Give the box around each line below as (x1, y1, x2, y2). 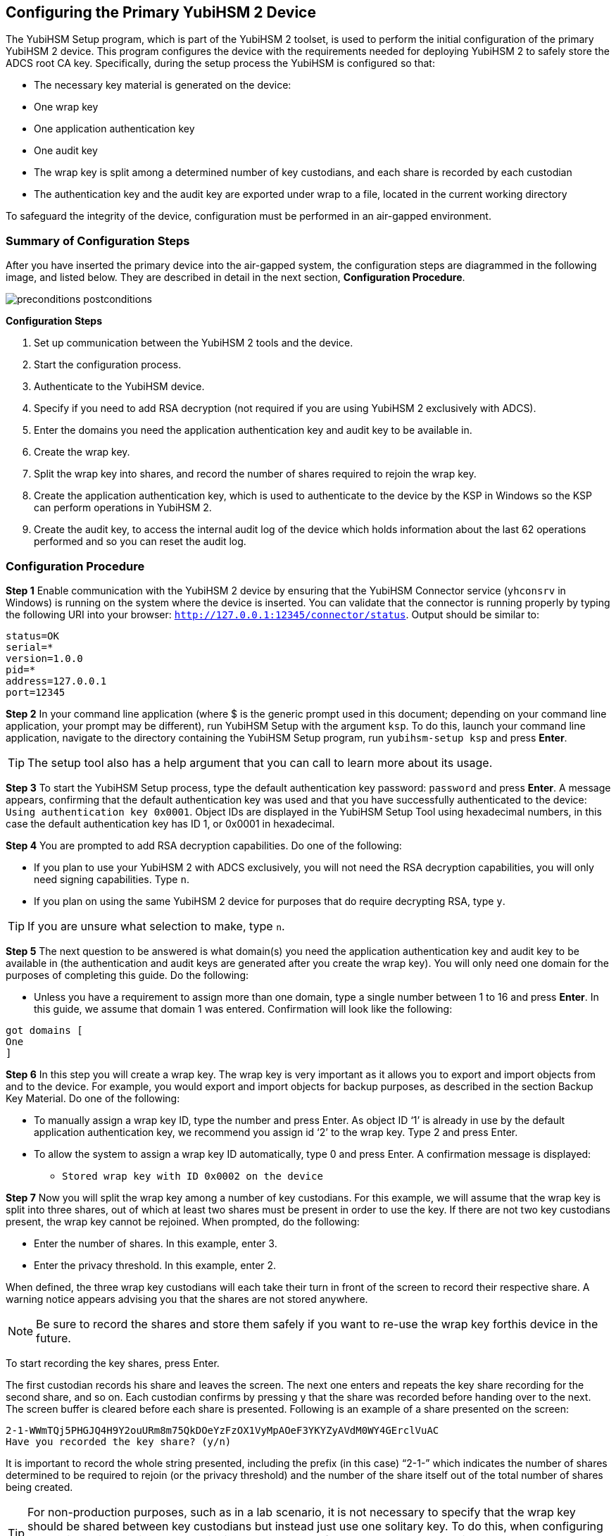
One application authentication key (34, 123, 195, 135)
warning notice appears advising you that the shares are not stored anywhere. (6, 1292, 368, 1305)
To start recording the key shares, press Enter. (6, 1356, 220, 1369)
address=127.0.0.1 (6, 675, 107, 687)
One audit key (34, 144, 98, 157)
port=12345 (6, 686, 65, 698)
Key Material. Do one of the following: (6, 1092, 180, 1104)
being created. (6, 1480, 73, 1493)
